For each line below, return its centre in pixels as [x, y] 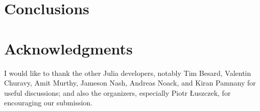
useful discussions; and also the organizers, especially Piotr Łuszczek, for [117, 92]
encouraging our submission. [48, 103]
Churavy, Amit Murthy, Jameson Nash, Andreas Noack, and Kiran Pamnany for [130, 83]
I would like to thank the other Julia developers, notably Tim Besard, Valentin [128, 73]
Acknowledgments [68, 48]
